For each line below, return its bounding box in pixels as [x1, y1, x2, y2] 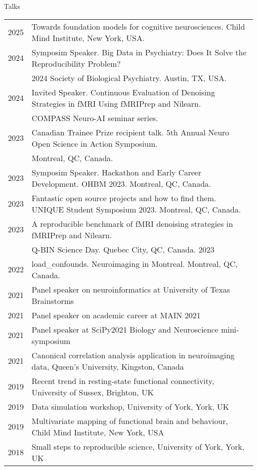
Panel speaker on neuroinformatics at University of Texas [32, 283, 230, 295]
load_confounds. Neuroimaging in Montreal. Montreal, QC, [32, 257, 238, 269]
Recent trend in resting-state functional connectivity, [32, 375, 214, 386]
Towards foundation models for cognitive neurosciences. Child [32, 20, 245, 32]
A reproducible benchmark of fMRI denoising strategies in [32, 217, 233, 229]
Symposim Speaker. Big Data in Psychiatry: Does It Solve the [32, 46, 247, 58]
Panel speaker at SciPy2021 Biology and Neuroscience [32, 323, 218, 335]
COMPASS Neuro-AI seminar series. [32, 112, 158, 124]
